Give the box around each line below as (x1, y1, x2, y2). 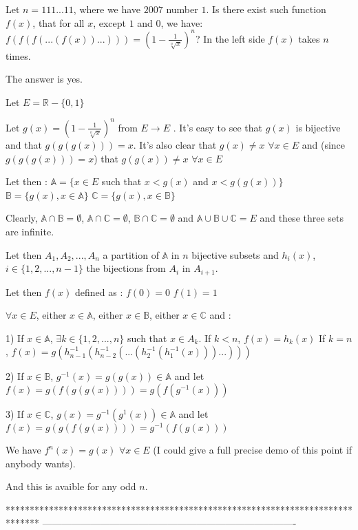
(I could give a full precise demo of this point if (153, 443, 352, 457)
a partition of (103, 247, 159, 262)
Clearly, (6, 211, 38, 225)
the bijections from (86, 261, 166, 275)
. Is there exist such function (206, 2, 326, 16)
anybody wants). (6, 456, 76, 470)
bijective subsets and (191, 247, 279, 262)
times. (6, 48, 31, 63)
